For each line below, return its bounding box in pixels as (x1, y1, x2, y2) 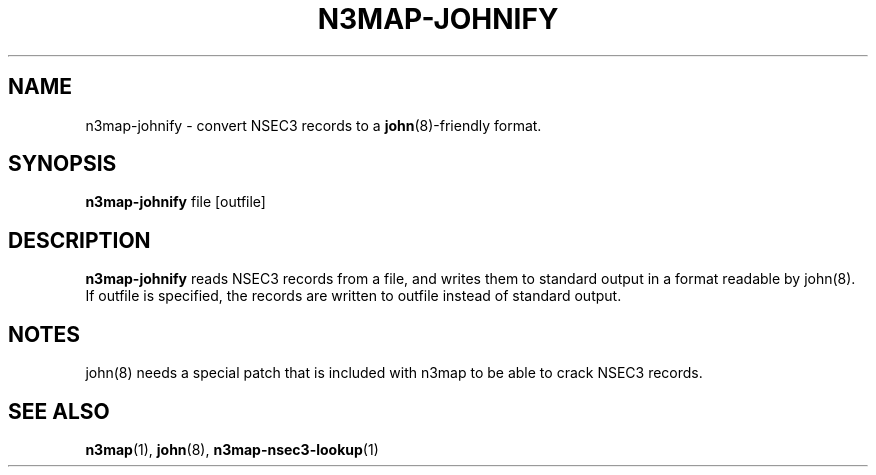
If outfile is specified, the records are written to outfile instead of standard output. (85, 287, 622, 305)
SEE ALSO (8, 398, 110, 424)
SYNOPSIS (8, 151, 117, 177)
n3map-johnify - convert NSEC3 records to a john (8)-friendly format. (85, 116, 542, 134)
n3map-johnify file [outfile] (85, 193, 266, 211)
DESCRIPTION (8, 227, 151, 253)
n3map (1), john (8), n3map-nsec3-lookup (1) (85, 440, 379, 458)
